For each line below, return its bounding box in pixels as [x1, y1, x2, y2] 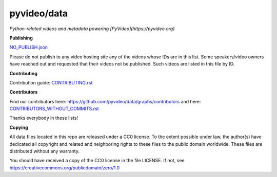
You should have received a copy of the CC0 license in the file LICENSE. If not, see [9, 158, 185, 164]
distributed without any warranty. [9, 148, 80, 154]
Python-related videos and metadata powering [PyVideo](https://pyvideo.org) [9, 26, 175, 32]
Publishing [9, 35, 33, 41]
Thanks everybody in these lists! [9, 115, 78, 121]
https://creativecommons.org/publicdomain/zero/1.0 [9, 164, 120, 171]
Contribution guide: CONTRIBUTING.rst [9, 79, 93, 85]
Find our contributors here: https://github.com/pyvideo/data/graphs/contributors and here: [9, 98, 201, 104]
